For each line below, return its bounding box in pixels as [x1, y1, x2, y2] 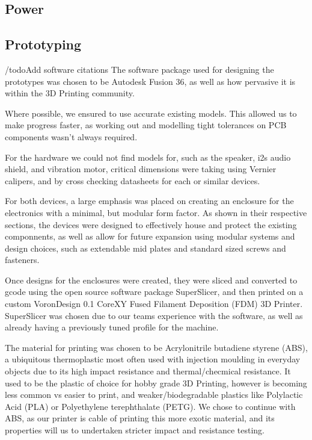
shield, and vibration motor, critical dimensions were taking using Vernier [5, 163, 277, 175]
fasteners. [5, 253, 40, 266]
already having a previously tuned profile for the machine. [5, 321, 219, 333]
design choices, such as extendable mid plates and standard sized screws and [5, 241, 286, 254]
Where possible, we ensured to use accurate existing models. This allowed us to [5, 107, 297, 119]
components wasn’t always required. [5, 130, 138, 143]
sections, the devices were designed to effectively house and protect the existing [5, 218, 297, 231]
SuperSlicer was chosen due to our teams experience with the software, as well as [5, 309, 303, 321]
